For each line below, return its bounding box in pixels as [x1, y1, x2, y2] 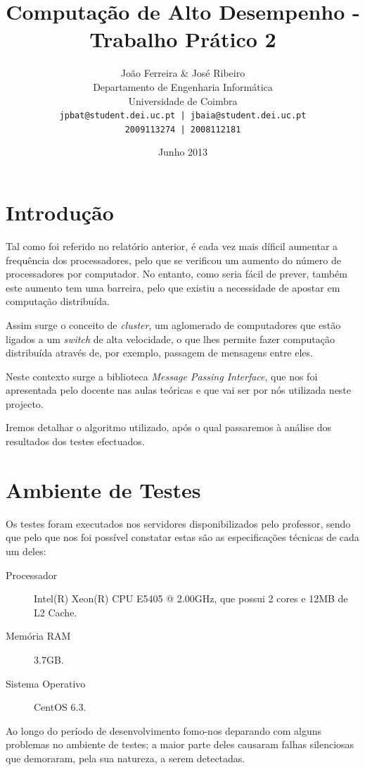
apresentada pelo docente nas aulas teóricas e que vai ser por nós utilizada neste [6, 383, 352, 397]
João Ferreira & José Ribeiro [120, 66, 245, 80]
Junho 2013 [158, 144, 208, 159]
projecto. [6, 396, 44, 411]
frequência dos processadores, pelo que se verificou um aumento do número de [6, 252, 341, 267]
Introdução [6, 198, 114, 226]
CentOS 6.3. [34, 700, 87, 714]
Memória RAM [6, 628, 71, 643]
